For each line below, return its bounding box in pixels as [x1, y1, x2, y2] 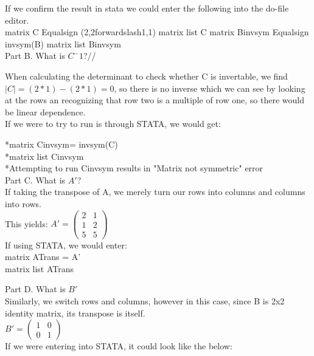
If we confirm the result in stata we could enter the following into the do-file [5, 2, 289, 14]
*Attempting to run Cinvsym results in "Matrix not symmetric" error [5, 162, 263, 174]
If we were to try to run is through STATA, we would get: [5, 117, 221, 130]
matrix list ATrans [5, 262, 74, 275]
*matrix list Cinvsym [5, 149, 84, 162]
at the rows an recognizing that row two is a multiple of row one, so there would [5, 94, 304, 106]
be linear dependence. [5, 105, 86, 118]
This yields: [5, 217, 48, 230]
